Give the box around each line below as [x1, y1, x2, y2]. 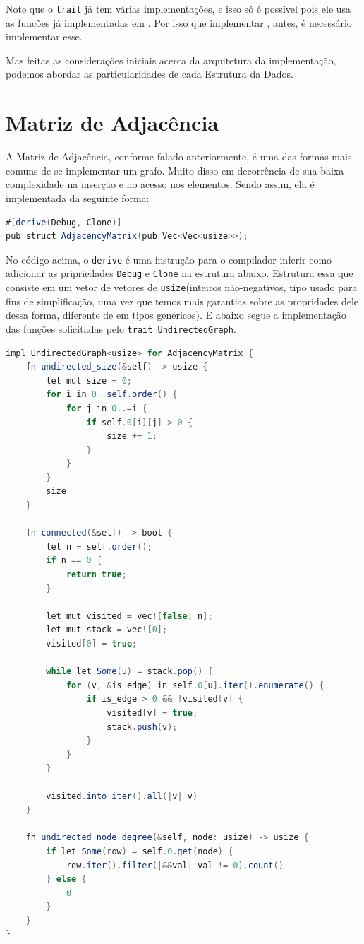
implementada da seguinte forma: [6, 190, 150, 205]
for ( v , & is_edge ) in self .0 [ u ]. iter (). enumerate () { [66, 680, 324, 690]
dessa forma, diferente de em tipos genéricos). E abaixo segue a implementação [6, 307, 346, 322]
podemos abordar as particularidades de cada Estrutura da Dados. [6, 66, 293, 81]
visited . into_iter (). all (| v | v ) [46, 791, 198, 801]
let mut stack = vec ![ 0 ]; [46, 625, 168, 635]
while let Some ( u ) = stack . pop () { [46, 666, 213, 677]
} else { [46, 874, 87, 885]
